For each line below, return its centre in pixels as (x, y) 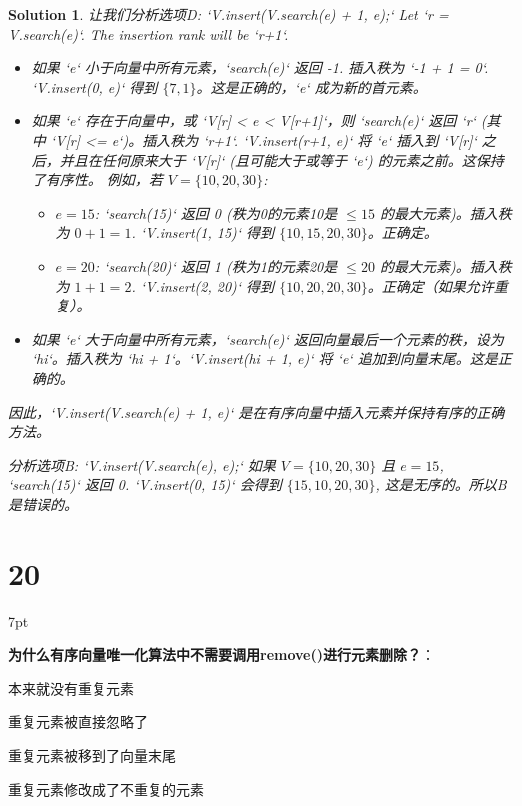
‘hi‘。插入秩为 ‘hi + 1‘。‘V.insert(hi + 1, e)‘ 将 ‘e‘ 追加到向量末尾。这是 (264, 358)
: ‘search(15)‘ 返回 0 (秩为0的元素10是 (216, 212)
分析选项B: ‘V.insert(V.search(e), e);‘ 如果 (142, 464)
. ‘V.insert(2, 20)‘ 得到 (203, 285)
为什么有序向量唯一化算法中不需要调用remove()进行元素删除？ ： (221, 654)
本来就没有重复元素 (71, 687)
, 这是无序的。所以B (441, 484)
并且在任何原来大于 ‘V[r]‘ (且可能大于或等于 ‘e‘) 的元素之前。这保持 (281, 159)
